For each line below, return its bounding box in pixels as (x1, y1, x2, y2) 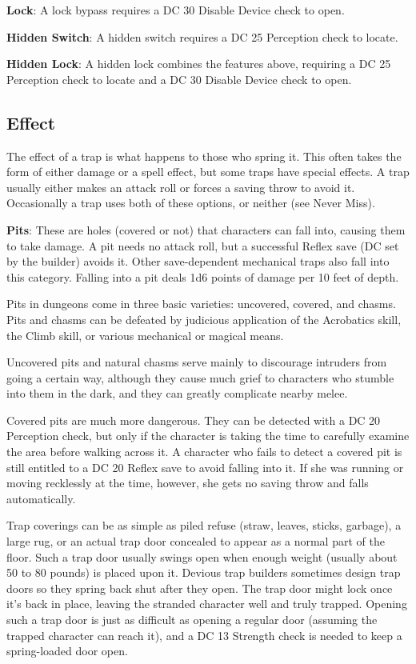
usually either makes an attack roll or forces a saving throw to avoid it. (6, 178, 355, 195)
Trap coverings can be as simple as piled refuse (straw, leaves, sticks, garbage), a (6, 517, 402, 534)
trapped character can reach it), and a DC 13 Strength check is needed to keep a (6, 626, 402, 643)
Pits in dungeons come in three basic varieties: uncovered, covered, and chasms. (6, 295, 396, 312)
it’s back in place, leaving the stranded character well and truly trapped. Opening (6, 595, 407, 612)
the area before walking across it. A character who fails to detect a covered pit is (6, 443, 402, 460)
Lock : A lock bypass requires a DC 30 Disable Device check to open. (6, 2, 345, 18)
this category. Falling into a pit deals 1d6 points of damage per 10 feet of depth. (6, 268, 399, 285)
